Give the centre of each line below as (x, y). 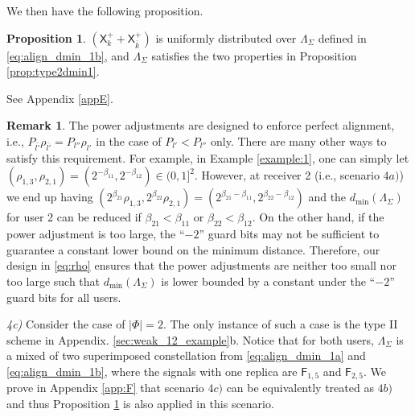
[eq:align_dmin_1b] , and (68, 55)
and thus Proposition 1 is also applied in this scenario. (140, 403)
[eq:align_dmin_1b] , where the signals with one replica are (152, 371)
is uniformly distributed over (226, 37)
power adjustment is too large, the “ (96, 234)
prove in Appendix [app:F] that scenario (105, 388)
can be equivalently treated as (300, 388)
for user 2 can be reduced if (74, 217)
